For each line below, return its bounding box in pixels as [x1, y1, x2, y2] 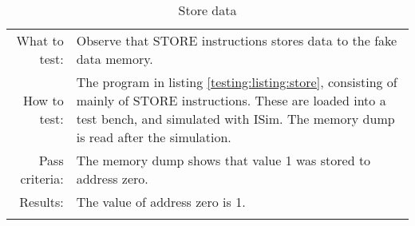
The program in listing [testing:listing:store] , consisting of [76, 73, 397, 91]
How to [23, 91, 64, 109]
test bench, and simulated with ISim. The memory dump [76, 109, 395, 128]
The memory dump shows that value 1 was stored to [76, 151, 371, 169]
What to [16, 31, 64, 50]
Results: [19, 192, 64, 211]
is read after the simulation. [76, 128, 231, 146]
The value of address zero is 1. [76, 192, 246, 211]
